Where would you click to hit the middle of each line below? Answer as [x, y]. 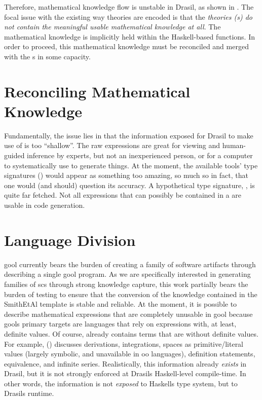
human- [234, 145]
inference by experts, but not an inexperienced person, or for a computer [140, 155]
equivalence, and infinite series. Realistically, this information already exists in [125, 363]
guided [14, 155]
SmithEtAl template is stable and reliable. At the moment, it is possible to [121, 304]
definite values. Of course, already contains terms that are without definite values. [131, 333]
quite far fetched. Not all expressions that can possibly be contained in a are [123, 195]
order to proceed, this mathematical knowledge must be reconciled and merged [126, 46]
